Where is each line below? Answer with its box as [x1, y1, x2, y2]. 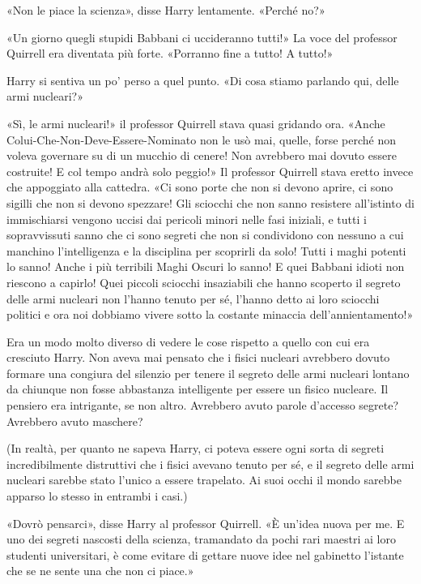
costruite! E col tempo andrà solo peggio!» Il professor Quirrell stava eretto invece [6, 162, 414, 179]
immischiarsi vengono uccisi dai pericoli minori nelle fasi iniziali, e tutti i [6, 210, 367, 227]
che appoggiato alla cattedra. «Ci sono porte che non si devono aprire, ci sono [6, 178, 393, 195]
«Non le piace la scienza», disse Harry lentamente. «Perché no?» [6, 2, 325, 18]
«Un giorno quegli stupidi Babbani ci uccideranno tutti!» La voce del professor [6, 28, 398, 45]
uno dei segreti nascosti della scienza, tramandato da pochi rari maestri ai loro [6, 530, 396, 547]
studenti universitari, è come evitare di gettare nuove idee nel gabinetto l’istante [6, 546, 404, 563]
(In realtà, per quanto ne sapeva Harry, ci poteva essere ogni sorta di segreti [6, 440, 385, 457]
